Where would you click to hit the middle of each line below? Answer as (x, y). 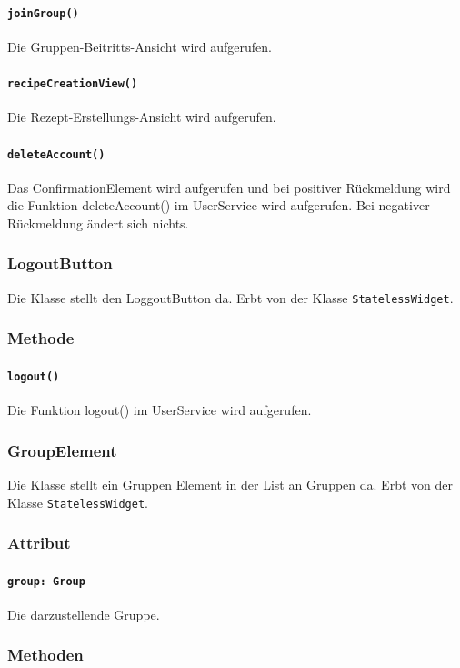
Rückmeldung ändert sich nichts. (98, 223)
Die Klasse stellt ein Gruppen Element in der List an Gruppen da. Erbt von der (230, 484)
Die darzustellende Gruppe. (84, 614)
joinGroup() (43, 13)
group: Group (46, 581)
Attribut (39, 543)
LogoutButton (60, 263)
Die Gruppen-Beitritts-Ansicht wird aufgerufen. (140, 46)
